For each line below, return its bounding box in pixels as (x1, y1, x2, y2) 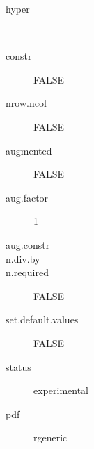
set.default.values (6, 312, 79, 327)
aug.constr (6, 237, 50, 252)
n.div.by (6, 251, 40, 266)
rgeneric (33, 430, 68, 445)
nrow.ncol (6, 96, 47, 110)
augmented (6, 143, 52, 157)
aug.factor (6, 190, 49, 204)
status (6, 359, 31, 374)
